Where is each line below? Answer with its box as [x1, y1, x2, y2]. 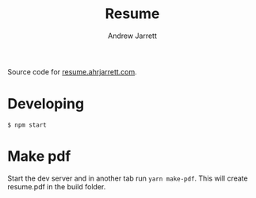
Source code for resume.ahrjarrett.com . [7, 67, 138, 76]
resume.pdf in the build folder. [7, 181, 106, 191]
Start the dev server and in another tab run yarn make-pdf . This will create [7, 173, 248, 183]
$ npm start [7, 120, 47, 129]
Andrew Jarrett [107, 31, 158, 40]
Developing [7, 95, 85, 113]
